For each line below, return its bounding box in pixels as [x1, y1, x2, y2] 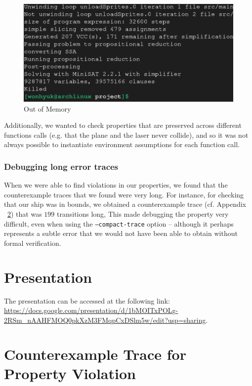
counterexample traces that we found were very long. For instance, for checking [4, 189, 244, 199]
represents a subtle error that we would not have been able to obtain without [4, 228, 238, 238]
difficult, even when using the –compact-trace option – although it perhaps [4, 218, 234, 229]
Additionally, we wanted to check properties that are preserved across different [4, 120, 242, 130]
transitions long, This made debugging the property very [57, 208, 229, 219]
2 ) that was [7, 208, 42, 219]
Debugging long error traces [4, 160, 119, 172]
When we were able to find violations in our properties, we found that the [4, 180, 228, 190]
